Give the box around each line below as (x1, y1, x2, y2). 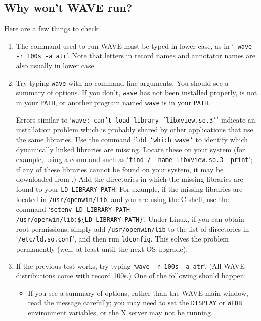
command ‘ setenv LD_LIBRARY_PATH (16, 204, 130, 214)
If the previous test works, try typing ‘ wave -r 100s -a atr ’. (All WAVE (16, 260, 245, 271)
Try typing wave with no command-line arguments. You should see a (16, 77, 229, 88)
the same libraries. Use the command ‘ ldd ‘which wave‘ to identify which (16, 134, 248, 144)
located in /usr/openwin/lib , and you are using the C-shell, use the (16, 193, 229, 204)
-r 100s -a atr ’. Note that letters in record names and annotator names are (16, 50, 255, 61)
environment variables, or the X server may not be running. (28, 307, 213, 318)
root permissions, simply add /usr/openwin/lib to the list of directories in (16, 223, 249, 234)
